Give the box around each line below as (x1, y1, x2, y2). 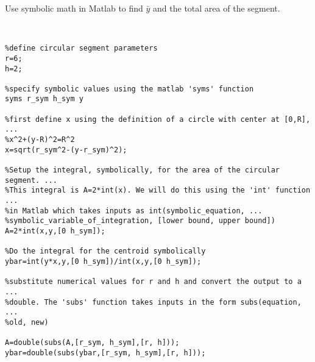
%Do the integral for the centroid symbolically (5, 247, 206, 256)
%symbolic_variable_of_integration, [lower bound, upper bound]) (5, 216, 275, 225)
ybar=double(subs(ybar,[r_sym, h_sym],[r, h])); (5, 348, 206, 357)
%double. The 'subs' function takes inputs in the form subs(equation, (5, 297, 302, 307)
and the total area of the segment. (153, 2, 280, 14)
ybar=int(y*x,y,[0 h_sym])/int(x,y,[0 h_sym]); (5, 257, 202, 266)
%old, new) (5, 318, 49, 327)
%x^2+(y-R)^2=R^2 (5, 135, 75, 144)
